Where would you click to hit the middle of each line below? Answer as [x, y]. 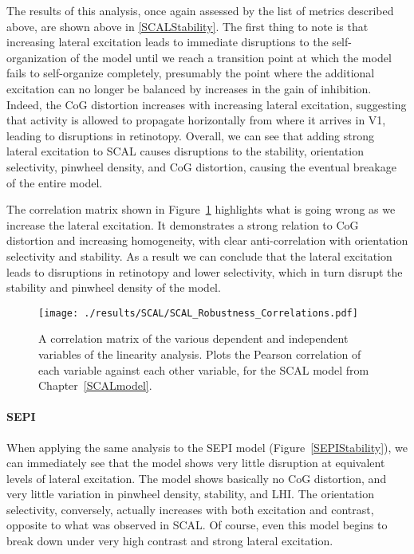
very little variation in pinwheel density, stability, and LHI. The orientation [190, 494]
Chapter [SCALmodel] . [95, 385]
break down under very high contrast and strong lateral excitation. [170, 541]
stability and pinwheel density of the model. [114, 287]
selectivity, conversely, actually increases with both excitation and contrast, [190, 509]
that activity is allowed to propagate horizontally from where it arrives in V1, [196, 120]
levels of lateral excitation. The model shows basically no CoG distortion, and [197, 478]
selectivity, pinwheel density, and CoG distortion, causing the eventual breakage [201, 166]
